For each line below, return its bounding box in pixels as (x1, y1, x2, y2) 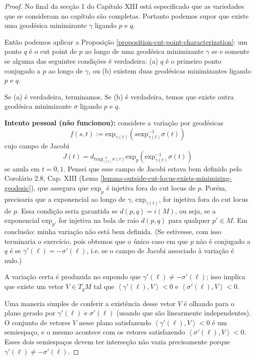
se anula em (4, 163, 40, 173)
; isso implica (206, 271, 246, 282)
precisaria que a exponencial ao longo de (4, 193, 126, 204)
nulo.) (4, 255, 22, 265)
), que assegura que (31, 183, 89, 193)
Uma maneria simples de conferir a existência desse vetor (4, 298, 176, 308)
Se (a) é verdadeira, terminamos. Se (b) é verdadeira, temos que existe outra (4, 91, 234, 101)
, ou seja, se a (175, 205, 216, 216)
